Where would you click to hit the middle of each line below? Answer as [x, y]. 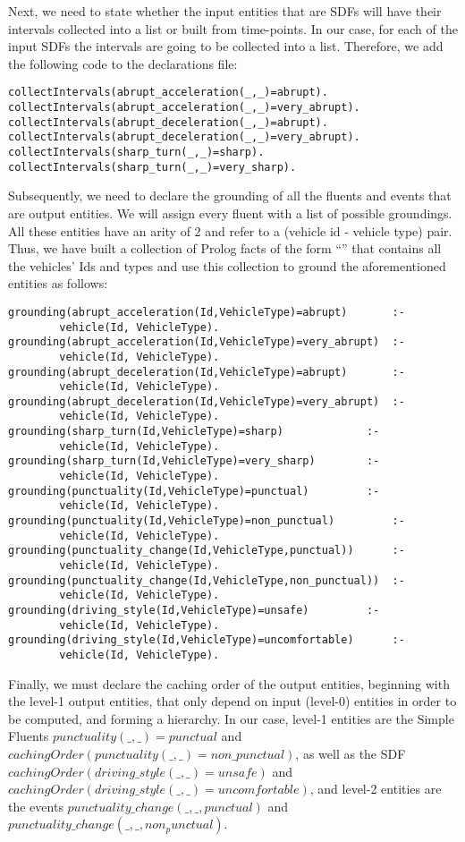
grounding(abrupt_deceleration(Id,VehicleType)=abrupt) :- [207, 372]
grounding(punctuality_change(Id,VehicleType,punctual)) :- [207, 551]
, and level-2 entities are [376, 789]
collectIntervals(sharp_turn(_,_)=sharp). [136, 152]
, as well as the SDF [351, 753]
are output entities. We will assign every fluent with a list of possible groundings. [230, 213]
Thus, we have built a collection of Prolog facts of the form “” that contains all [225, 248]
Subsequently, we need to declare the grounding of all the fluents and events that [230, 196]
